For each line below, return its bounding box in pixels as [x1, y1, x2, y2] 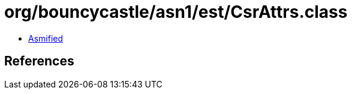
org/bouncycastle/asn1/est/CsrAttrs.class [4, 2, 348, 22]
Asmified [28, 33, 64, 43]
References [4, 54, 74, 69]
